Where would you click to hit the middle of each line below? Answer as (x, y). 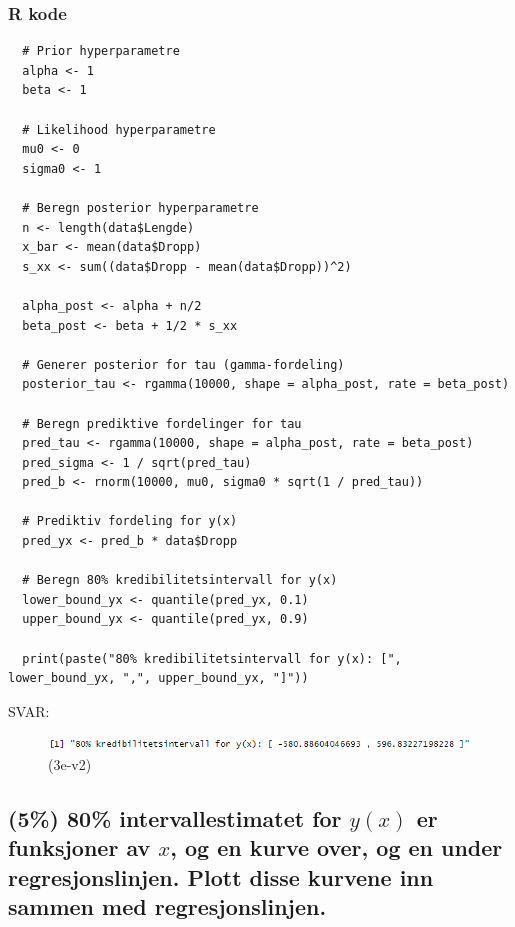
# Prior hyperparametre (101, 51)
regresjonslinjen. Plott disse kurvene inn (221, 876)
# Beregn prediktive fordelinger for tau (162, 423)
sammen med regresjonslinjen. (167, 906)
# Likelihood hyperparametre (119, 129)
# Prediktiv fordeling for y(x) (130, 521)
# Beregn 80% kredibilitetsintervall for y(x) (180, 580)
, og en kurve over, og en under (336, 847)
